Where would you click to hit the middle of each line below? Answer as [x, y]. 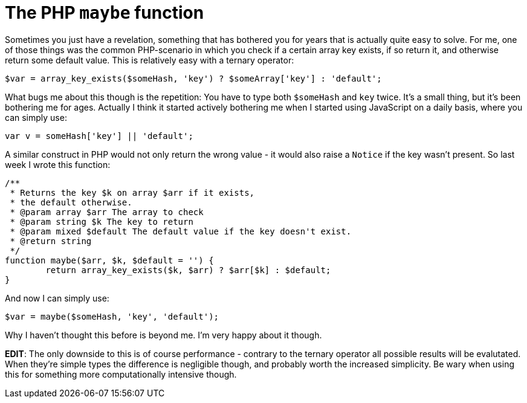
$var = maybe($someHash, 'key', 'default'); [112, 316]
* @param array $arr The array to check [107, 212]
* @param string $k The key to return [102, 221]
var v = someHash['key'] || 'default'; [99, 136]
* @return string [51, 241]
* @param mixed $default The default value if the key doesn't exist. [181, 231]
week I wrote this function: [58, 164]
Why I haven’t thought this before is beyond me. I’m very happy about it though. [163, 335]
